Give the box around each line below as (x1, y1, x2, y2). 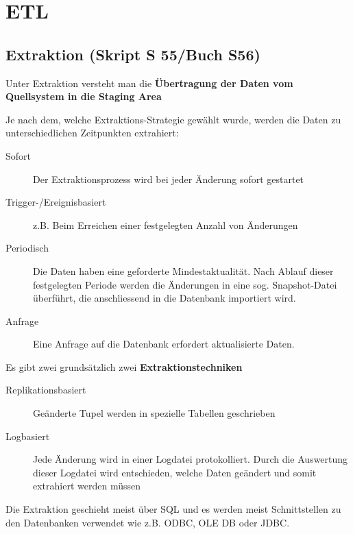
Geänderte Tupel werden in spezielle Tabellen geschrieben (33, 406, 276, 420)
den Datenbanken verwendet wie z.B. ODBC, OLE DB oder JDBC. (5, 515, 290, 529)
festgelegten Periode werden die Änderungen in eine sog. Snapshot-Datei (33, 277, 337, 291)
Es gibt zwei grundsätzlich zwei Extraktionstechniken (5, 359, 243, 374)
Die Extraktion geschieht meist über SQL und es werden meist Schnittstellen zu (5, 502, 341, 516)
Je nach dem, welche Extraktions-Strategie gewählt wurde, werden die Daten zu (5, 112, 341, 126)
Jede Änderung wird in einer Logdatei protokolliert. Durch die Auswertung (33, 452, 348, 466)
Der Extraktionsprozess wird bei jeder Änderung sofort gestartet (33, 171, 304, 186)
